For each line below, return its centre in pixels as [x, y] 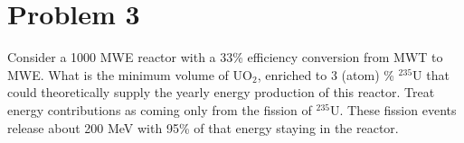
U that [431, 74]
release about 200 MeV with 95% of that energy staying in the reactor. [203, 127]
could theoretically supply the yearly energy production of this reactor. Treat [221, 92]
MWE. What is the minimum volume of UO [130, 74]
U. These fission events [393, 109]
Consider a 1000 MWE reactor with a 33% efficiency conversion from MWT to [225, 57]
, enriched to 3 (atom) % [326, 74]
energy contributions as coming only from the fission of [160, 109]
